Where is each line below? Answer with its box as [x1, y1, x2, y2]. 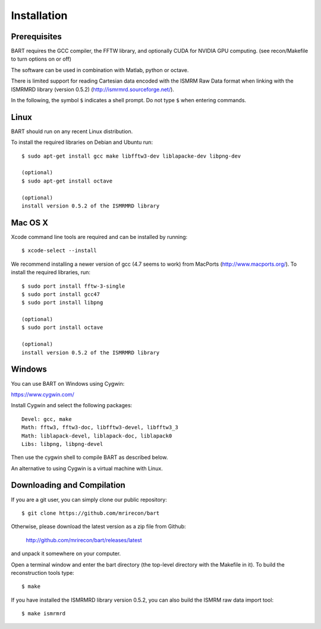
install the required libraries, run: [11, 269, 91, 276]
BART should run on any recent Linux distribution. [11, 128, 133, 135]
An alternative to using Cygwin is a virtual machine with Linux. [11, 464, 163, 472]
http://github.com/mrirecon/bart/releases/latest [26, 536, 142, 543]
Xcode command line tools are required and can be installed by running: [11, 233, 188, 240]
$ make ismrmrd [21, 610, 66, 617]
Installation [11, 9, 68, 22]
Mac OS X [11, 218, 49, 228]
